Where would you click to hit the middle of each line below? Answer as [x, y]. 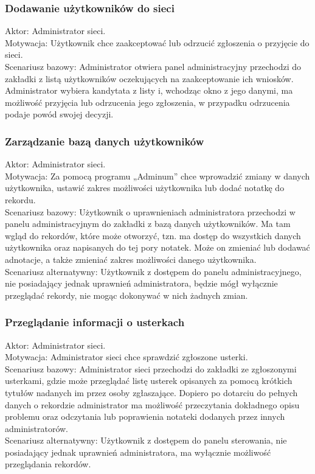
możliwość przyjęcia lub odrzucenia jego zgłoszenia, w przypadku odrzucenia [147, 102]
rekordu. [20, 199]
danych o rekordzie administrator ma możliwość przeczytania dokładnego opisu [152, 404]
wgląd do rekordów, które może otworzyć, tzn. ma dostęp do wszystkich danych [153, 235]
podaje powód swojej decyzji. [59, 114]
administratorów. [37, 428]
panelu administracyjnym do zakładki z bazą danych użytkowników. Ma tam [148, 224]
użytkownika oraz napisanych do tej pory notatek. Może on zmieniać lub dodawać [157, 247]
